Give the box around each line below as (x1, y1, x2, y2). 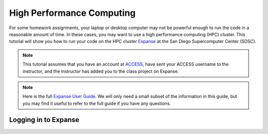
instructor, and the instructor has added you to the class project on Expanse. (22, 68, 179, 74)
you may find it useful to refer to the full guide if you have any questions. (22, 100, 171, 106)
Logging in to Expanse (9, 116, 79, 124)
